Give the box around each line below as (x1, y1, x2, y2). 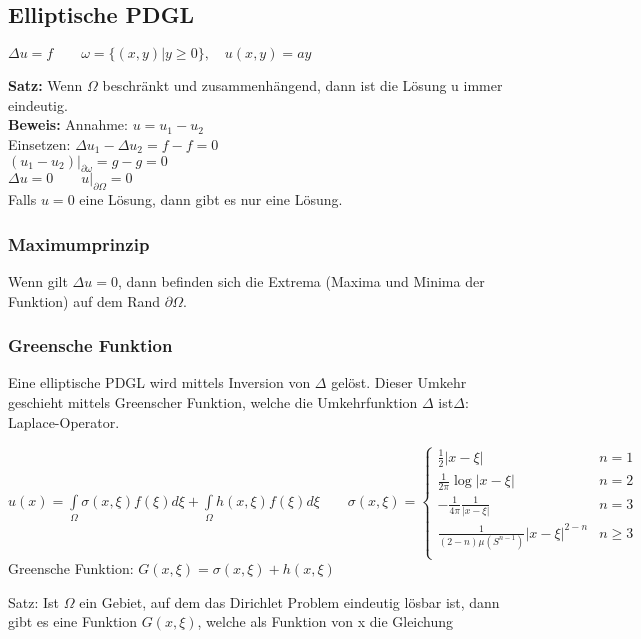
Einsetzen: (8, 133, 71, 154)
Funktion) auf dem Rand (8, 290, 161, 311)
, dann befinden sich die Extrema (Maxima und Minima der (117, 270, 485, 291)
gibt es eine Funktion (8, 611, 138, 632)
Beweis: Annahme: (8, 114, 128, 135)
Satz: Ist (8, 591, 60, 612)
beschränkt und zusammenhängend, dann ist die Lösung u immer (102, 75, 503, 96)
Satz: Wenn (8, 75, 83, 96)
